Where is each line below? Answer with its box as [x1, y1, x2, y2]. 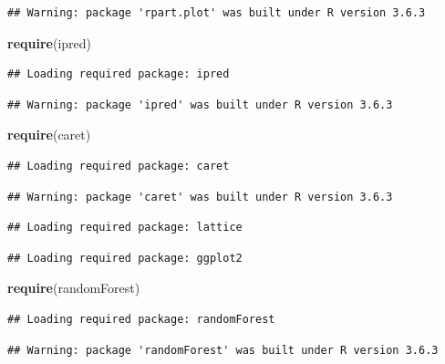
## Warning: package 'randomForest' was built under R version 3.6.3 [7, 343, 439, 357]
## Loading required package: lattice [7, 221, 243, 234]
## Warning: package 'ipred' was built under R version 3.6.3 [7, 98, 393, 111]
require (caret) [7, 125, 91, 144]
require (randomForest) [7, 278, 140, 297]
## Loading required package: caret [7, 159, 230, 172]
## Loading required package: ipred [7, 68, 230, 81]
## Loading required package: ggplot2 [7, 251, 243, 265]
